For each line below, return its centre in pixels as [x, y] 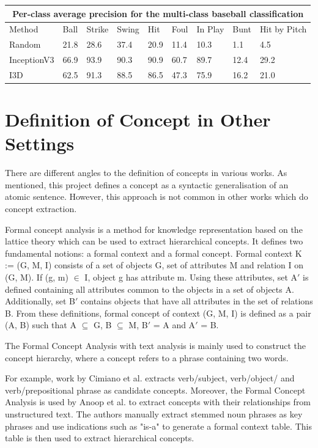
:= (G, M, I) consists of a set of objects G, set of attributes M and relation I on [154, 265]
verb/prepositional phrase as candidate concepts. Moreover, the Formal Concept [155, 390]
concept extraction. [41, 209]
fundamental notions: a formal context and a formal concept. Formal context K [153, 253]
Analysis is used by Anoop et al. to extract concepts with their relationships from [158, 402]
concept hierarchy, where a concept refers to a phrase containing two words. [147, 357]
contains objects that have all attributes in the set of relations [197, 301]
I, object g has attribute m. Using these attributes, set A [191, 277]
